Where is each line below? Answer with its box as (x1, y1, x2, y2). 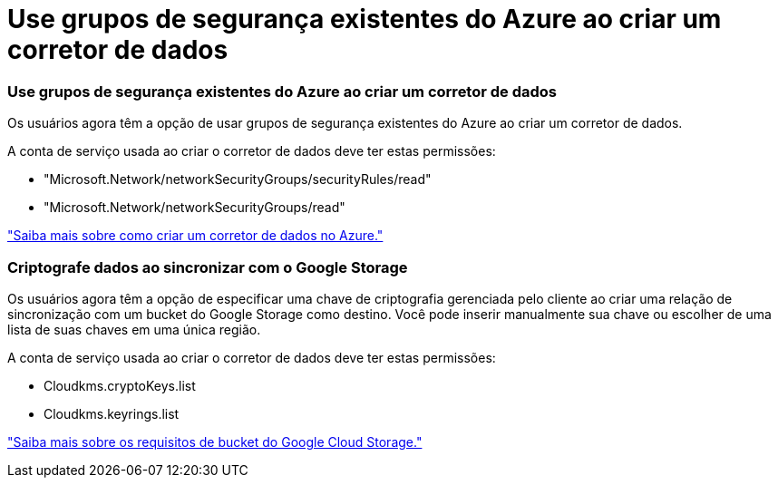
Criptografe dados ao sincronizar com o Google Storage (7, 257, 408, 276)
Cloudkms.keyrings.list (44, 405, 180, 422)
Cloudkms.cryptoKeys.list (44, 377, 196, 393)
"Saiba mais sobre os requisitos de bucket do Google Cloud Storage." (7, 433, 423, 450)
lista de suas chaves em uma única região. (7, 321, 261, 337)
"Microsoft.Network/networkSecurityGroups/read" (44, 199, 345, 216)
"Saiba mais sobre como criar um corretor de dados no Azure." (7, 228, 384, 244)
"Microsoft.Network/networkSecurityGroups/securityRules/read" (44, 171, 432, 188)
